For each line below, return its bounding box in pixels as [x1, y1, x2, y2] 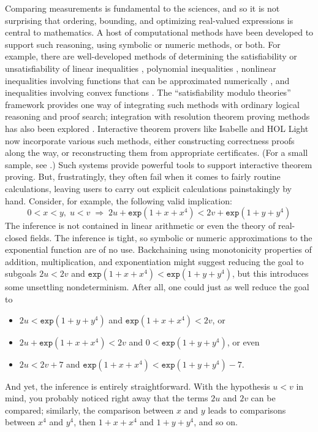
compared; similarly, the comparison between [5, 403, 174, 416]
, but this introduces [232, 267, 309, 280]
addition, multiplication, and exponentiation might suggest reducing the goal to [5, 255, 304, 268]
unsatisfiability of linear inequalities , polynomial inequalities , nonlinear [5, 61, 276, 74]
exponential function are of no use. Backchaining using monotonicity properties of [5, 243, 312, 256]
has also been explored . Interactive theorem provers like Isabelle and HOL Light [5, 121, 309, 134]
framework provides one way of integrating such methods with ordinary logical [5, 98, 300, 110]
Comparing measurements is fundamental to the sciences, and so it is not [5, 2, 280, 14]
